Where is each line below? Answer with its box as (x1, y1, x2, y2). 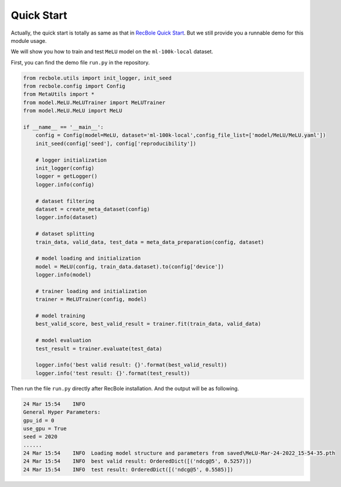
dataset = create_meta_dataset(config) (35, 206, 151, 212)
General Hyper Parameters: (23, 409, 101, 416)
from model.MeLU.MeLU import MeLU (23, 107, 122, 114)
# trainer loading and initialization (35, 288, 147, 294)
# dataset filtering (35, 197, 95, 205)
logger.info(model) (35, 271, 92, 278)
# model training (35, 312, 86, 319)
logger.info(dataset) (35, 214, 98, 221)
